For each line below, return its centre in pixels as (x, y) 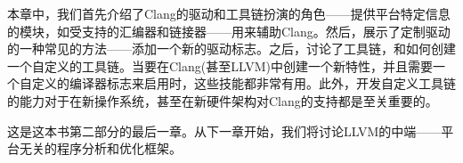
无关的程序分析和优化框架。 (100, 148)
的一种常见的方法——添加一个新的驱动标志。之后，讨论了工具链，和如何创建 (231, 49)
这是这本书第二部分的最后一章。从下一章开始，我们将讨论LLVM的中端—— (224, 130)
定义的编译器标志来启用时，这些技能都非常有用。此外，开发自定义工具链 (244, 83)
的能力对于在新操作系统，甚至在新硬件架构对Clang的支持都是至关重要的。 (223, 100)
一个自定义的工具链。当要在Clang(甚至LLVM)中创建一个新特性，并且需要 (220, 65)
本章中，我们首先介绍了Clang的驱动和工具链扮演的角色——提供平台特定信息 (229, 13)
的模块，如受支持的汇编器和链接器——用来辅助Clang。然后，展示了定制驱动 (229, 31)
